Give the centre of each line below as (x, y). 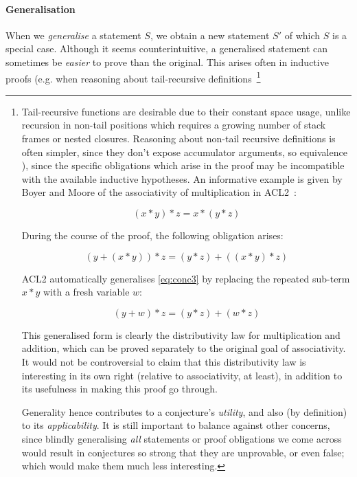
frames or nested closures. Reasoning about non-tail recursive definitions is (178, 138)
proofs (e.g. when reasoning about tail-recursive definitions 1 (133, 77)
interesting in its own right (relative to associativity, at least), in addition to (182, 375)
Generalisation (41, 9)
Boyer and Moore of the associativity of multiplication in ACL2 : (159, 192)
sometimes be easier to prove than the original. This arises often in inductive (167, 62)
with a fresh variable (87, 292)
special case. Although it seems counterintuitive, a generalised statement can (167, 48)
